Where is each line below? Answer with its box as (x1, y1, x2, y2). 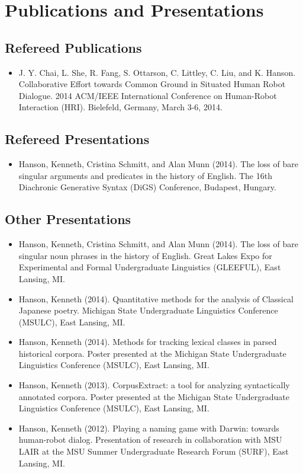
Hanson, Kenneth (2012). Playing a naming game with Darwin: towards (18, 421, 279, 434)
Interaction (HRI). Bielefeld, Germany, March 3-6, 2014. (18, 101, 223, 113)
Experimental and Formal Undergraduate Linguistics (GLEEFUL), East (18, 261, 281, 273)
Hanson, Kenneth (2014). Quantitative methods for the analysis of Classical (18, 292, 294, 305)
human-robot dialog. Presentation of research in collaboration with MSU (18, 433, 282, 446)
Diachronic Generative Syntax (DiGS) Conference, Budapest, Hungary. (18, 181, 276, 193)
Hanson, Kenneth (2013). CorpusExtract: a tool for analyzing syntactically (18, 379, 290, 391)
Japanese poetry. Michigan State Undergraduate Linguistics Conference (18, 304, 278, 317)
